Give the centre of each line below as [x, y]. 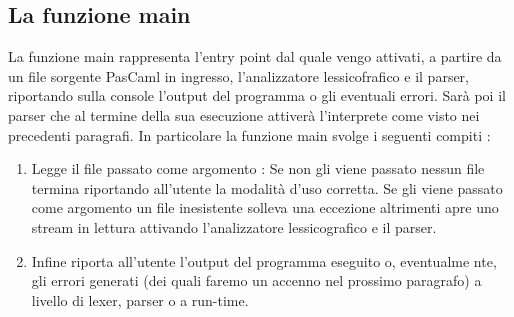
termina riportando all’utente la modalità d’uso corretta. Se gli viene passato [267, 187]
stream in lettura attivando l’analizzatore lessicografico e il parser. [234, 226]
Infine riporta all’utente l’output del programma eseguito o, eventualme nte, [264, 260]
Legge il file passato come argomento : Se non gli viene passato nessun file [258, 168]
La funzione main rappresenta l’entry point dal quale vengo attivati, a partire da [255, 56]
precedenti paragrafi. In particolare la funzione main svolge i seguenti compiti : [249, 134]
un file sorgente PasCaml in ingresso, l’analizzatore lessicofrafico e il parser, [238, 75]
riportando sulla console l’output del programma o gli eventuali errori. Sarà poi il [257, 95]
